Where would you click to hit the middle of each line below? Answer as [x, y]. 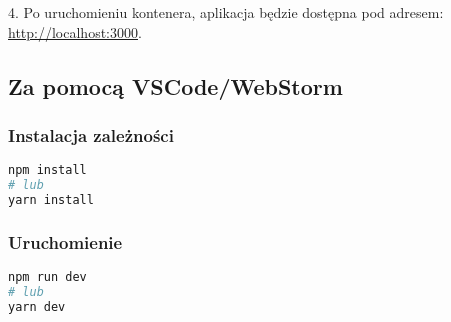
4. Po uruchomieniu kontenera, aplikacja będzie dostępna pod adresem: [226, 12]
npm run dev [47, 277]
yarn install [51, 199]
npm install [47, 170]
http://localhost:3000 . [75, 31]
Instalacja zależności [91, 134]
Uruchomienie [65, 241]
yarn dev [37, 306]
